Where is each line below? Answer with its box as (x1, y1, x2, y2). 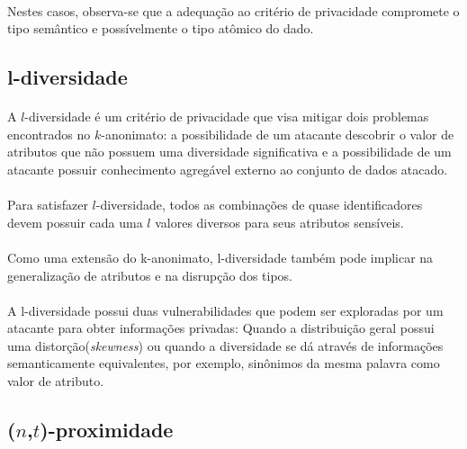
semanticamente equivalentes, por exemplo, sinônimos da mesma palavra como (7, 354, 440, 373)
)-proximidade (40, 416, 174, 444)
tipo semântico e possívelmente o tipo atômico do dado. (7, 19, 314, 38)
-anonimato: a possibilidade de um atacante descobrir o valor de (101, 124, 454, 143)
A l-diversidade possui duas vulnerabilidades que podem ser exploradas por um (7, 301, 444, 319)
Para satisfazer (7, 195, 88, 214)
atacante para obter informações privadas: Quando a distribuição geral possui (7, 319, 435, 337)
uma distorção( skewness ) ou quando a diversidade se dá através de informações (7, 336, 444, 355)
